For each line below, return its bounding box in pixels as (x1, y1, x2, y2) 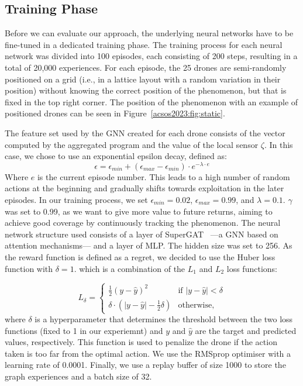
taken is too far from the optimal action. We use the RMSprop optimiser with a (5, 347, 291, 359)
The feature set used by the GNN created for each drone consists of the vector (5, 126, 285, 139)
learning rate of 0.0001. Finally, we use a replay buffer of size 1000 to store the (5, 359, 286, 371)
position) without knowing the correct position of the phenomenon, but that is (5, 84, 287, 96)
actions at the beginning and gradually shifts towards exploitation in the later (5, 182, 284, 194)
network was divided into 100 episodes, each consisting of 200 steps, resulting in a (5, 50, 298, 62)
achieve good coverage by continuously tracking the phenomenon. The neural (5, 216, 281, 229)
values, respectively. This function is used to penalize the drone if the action (5, 336, 277, 348)
